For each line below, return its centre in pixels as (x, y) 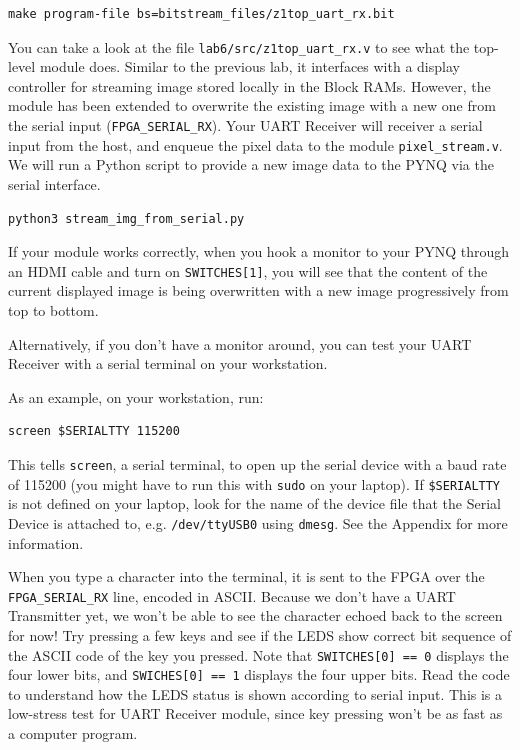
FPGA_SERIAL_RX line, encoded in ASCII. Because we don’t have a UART (232, 595)
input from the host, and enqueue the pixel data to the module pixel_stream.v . (255, 144)
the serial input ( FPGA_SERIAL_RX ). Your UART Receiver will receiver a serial (245, 125)
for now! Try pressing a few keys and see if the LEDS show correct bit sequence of (260, 634)
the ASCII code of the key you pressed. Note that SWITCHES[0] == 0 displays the (258, 654)
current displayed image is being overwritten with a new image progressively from (258, 290)
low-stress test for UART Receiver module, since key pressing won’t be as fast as (255, 713)
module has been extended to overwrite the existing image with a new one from (252, 105)
